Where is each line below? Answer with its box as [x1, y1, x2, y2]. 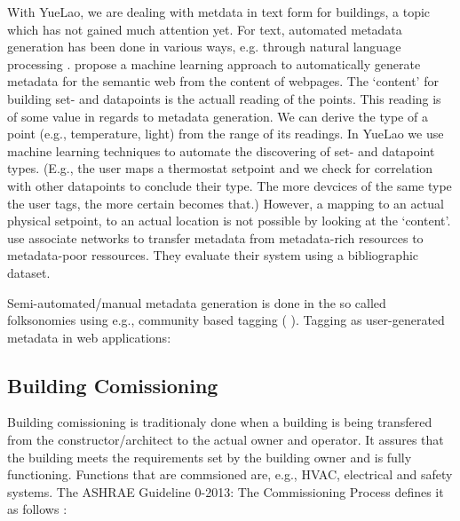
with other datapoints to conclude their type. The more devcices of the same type [7, 176, 452, 194]
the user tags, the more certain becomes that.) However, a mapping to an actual [7, 193, 444, 212]
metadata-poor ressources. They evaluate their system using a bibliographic [7, 246, 419, 264]
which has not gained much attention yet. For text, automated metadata [7, 20, 402, 38]
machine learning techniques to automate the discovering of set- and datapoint [7, 141, 435, 160]
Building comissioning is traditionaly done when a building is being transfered [7, 413, 432, 431]
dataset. [7, 263, 51, 281]
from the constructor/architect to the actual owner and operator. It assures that [7, 430, 444, 449]
